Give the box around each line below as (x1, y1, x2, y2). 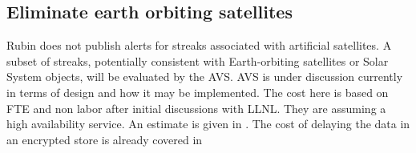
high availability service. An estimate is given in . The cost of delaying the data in (6, 115, 410, 132)
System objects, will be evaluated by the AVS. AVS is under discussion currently (6, 68, 403, 85)
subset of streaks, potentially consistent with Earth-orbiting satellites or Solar (6, 52, 389, 69)
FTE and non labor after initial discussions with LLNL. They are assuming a (6, 99, 386, 116)
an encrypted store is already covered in (6, 131, 203, 147)
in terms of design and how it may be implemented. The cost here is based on (6, 83, 389, 100)
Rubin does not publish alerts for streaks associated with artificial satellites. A (6, 37, 392, 54)
